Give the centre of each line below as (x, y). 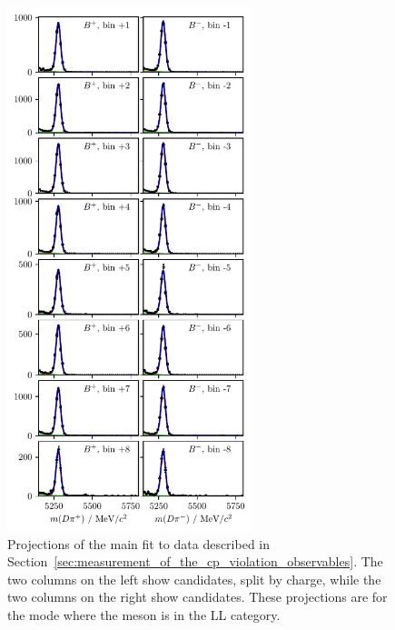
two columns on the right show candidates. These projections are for (197, 597)
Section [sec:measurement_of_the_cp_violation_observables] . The (195, 561)
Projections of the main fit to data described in (139, 543)
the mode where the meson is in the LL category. (144, 614)
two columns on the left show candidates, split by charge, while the (194, 579)
